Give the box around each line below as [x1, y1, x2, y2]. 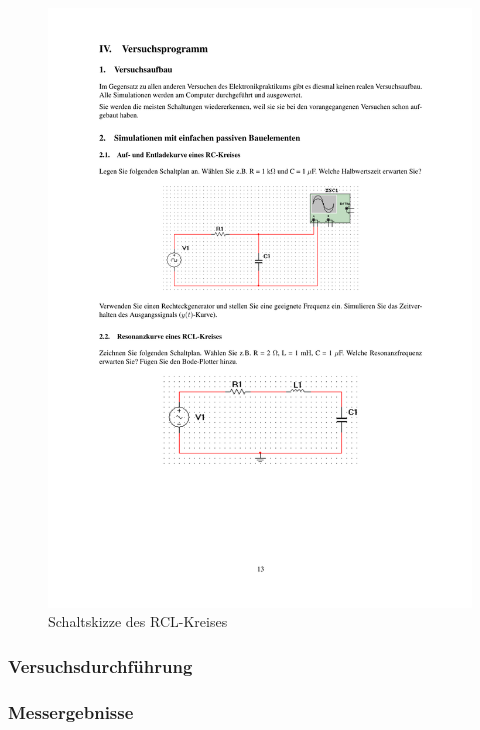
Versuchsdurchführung [8, 653, 193, 678]
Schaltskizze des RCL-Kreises [48, 611, 228, 632]
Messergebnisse [8, 699, 134, 724]
